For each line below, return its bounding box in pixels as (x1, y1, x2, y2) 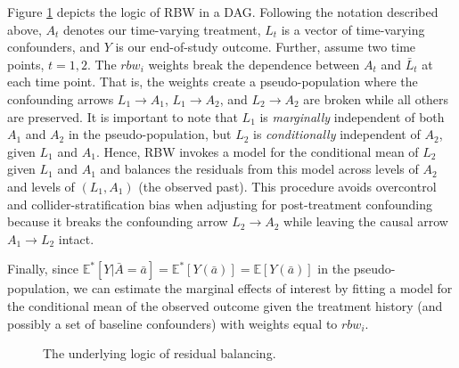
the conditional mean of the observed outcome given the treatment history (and (7, 296, 443, 315)
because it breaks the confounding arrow (7, 212, 228, 231)
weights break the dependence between (148, 54, 360, 73)
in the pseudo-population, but (68, 125, 232, 143)
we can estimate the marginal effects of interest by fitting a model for (73, 279, 453, 298)
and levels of (7, 176, 75, 195)
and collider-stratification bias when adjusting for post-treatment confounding (7, 194, 432, 213)
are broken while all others (303, 89, 449, 108)
